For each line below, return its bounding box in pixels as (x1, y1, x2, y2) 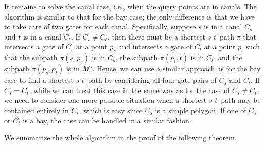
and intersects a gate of (118, 41, 192, 52)
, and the (214, 52, 242, 63)
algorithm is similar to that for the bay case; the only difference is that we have (4, 11, 255, 22)
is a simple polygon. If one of (155, 104, 246, 115)
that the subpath (4, 52, 58, 63)
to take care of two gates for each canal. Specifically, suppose (4, 21, 196, 32)
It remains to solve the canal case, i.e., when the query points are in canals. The (4, 1, 257, 11)
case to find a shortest (4, 75, 74, 85)
